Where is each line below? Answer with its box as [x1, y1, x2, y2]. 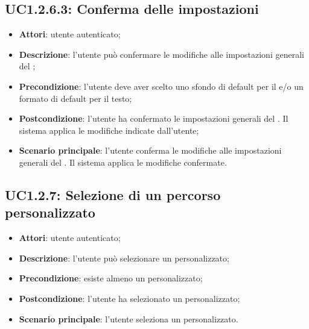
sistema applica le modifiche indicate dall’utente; [19, 124, 199, 136]
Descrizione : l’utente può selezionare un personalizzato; [19, 251, 229, 264]
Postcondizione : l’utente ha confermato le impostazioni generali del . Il [19, 112, 288, 125]
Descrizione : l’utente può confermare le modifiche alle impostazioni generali [19, 48, 304, 60]
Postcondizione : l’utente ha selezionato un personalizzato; [19, 292, 240, 304]
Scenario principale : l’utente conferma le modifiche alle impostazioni [19, 144, 282, 157]
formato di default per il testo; [19, 92, 132, 104]
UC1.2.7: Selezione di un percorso [5, 185, 221, 204]
